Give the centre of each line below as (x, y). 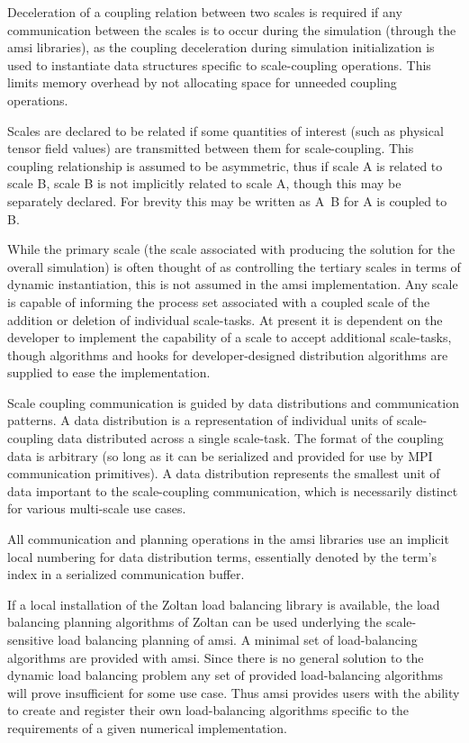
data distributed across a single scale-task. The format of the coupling (251, 438)
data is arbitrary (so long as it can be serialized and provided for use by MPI (220, 455)
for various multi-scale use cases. (97, 508)
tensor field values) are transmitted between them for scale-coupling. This (211, 148)
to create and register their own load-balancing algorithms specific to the (208, 710)
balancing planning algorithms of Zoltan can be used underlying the (195, 622)
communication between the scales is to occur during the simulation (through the (232, 29)
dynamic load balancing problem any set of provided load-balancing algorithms (225, 675)
